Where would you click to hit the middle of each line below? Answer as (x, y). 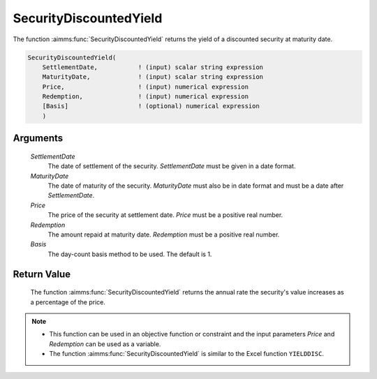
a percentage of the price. (68, 302)
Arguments (38, 139)
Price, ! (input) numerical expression (146, 87)
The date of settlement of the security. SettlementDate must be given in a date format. (172, 166)
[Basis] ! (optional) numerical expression (151, 106)
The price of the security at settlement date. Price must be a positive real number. (165, 215)
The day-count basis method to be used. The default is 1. (130, 254)
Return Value (42, 274)
